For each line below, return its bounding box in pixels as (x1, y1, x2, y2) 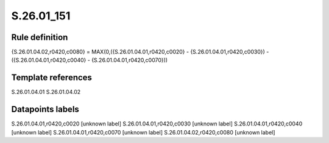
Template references (11, 73, 93, 83)
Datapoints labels (11, 104, 79, 115)
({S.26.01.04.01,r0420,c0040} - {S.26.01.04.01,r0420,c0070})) (11, 56, 168, 64)
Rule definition (11, 32, 68, 42)
